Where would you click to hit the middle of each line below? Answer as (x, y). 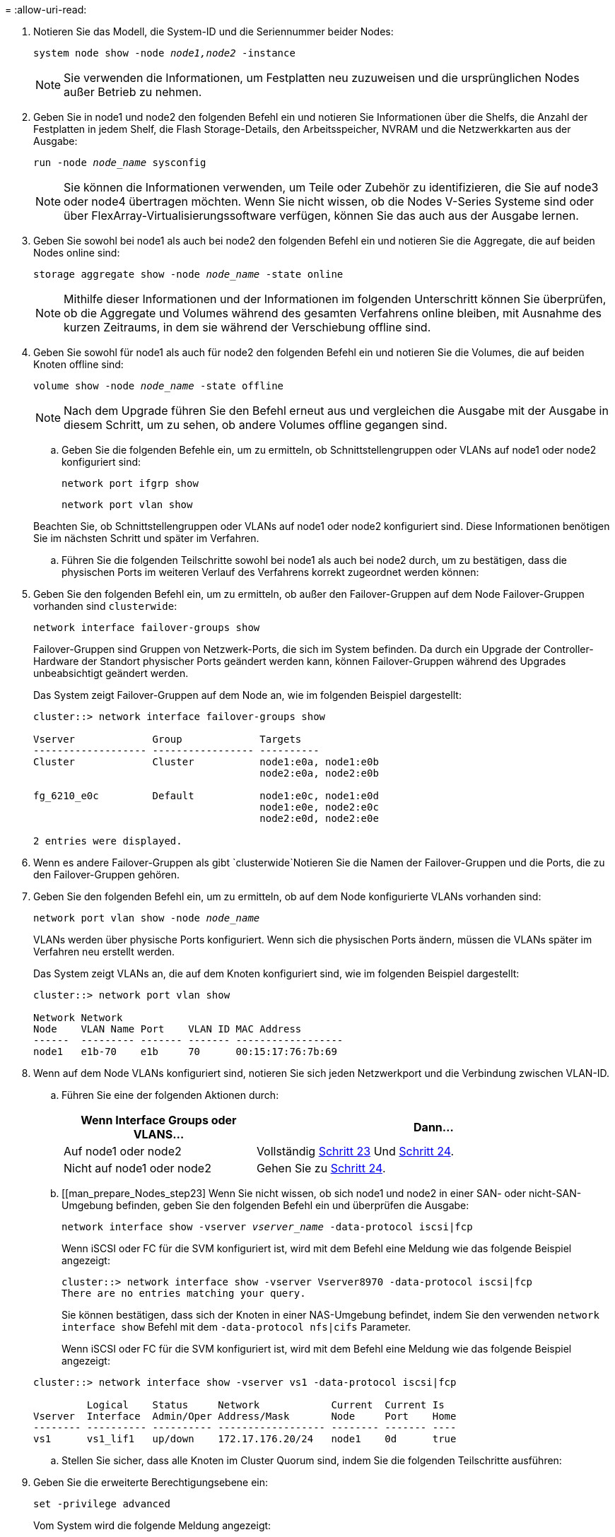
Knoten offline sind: (78, 364)
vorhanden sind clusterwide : (105, 606)
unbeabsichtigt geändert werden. (111, 673)
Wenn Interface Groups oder (159, 1120)
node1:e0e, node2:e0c (319, 807)
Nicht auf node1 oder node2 (137, 1168)
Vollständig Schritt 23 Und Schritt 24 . (355, 1151)
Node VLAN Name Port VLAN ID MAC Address (168, 1029)
